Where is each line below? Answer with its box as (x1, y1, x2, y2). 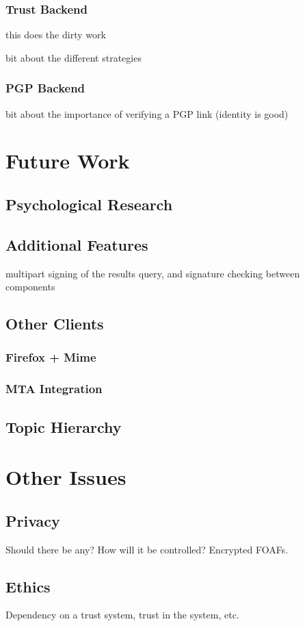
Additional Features (5, 234, 148, 255)
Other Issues (5, 463, 127, 491)
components (5, 279, 55, 294)
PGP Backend (5, 79, 85, 97)
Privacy (5, 510, 60, 531)
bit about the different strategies (5, 50, 142, 64)
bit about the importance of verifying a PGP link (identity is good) (5, 106, 289, 121)
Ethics (5, 575, 51, 597)
